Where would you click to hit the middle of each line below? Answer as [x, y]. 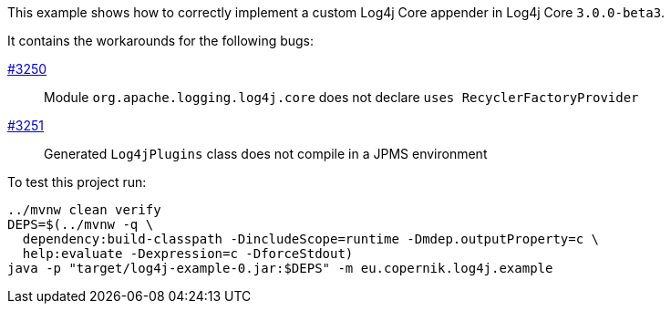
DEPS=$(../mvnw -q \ [81, 224]
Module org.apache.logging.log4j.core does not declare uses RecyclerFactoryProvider [341, 97]
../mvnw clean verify [84, 210]
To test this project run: [77, 182]
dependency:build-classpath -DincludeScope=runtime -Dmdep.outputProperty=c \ [311, 239]
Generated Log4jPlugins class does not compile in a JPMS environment [266, 154]
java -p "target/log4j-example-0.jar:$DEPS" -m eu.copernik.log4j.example [280, 268]
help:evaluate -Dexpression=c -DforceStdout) [188, 254]
